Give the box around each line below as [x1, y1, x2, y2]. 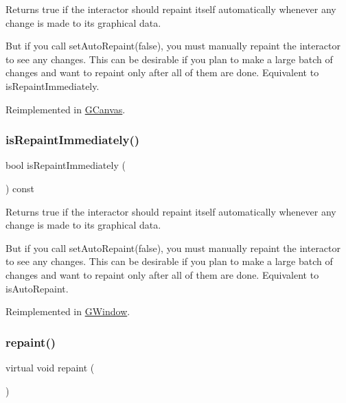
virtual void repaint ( [5, 360, 95, 374]
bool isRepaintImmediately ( [5, 158, 126, 172]
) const [5, 181, 35, 195]
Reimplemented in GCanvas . [5, 102, 126, 116]
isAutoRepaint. [5, 281, 69, 295]
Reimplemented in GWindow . [5, 304, 130, 319]
